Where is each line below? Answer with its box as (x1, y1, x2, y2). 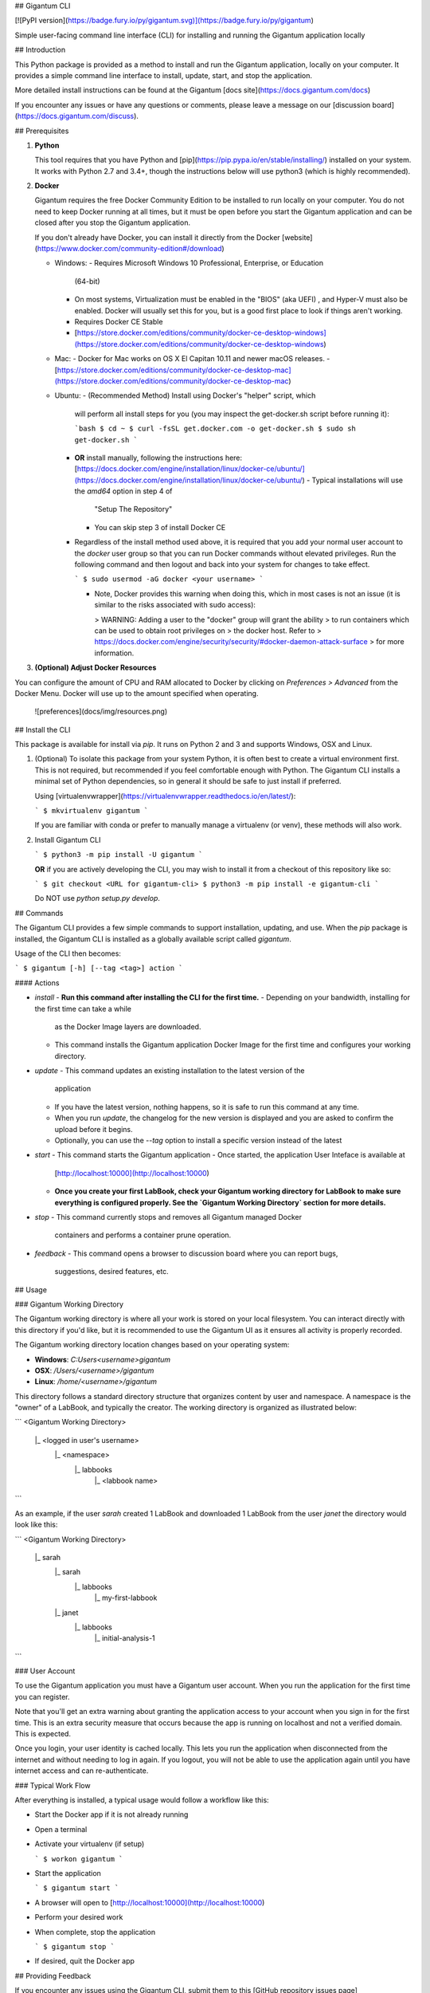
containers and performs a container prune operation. (54, 1230, 232, 1240)
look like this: (14, 1519, 58, 1530)
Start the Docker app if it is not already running (34, 1810, 189, 1819)
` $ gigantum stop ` (34, 1942, 115, 1951)
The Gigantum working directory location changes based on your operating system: (14, 1340, 290, 1350)
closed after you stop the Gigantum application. (34, 218, 191, 227)
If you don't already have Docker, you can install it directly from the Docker (34, 232, 280, 242)
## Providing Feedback (14, 1971, 92, 1980)
